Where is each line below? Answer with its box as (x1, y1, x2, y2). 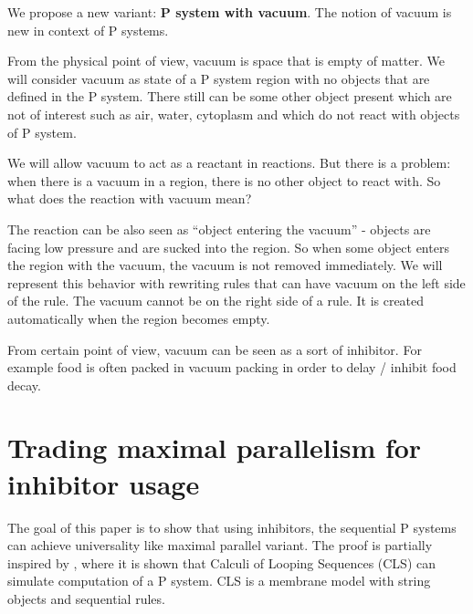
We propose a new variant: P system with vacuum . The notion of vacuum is (7, 3, 452, 21)
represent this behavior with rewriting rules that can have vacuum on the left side (7, 273, 466, 292)
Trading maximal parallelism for (7, 429, 422, 466)
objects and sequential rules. (7, 588, 165, 608)
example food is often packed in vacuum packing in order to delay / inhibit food (7, 358, 457, 377)
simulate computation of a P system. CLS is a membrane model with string (7, 571, 431, 590)
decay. (7, 375, 41, 394)
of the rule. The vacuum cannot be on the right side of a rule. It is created (7, 291, 425, 310)
